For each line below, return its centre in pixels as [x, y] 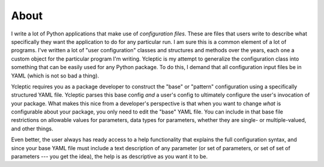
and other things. [32, 129]
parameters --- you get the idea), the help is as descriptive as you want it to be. [109, 157]
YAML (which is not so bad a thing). [55, 76]
